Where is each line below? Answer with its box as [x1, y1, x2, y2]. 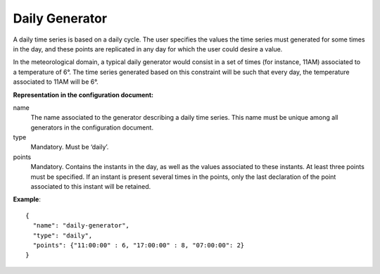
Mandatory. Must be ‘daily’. [30, 143, 109, 151]
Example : [13, 195, 42, 204]
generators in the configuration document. [30, 123, 154, 132]
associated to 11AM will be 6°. [13, 77, 99, 86]
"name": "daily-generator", [32, 222, 130, 230]
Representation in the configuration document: [13, 90, 154, 99]
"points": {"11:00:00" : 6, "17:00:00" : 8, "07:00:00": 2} [32, 241, 245, 249]
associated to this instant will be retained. [30, 182, 151, 191]
